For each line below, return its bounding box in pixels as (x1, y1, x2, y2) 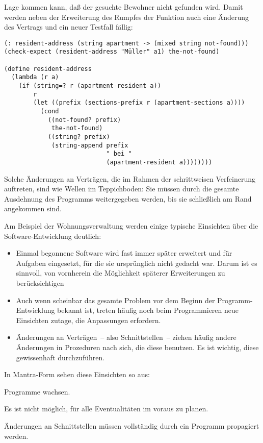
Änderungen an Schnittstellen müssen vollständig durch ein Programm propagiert (4, 420, 259, 431)
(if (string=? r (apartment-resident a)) (18, 82, 161, 90)
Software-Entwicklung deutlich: (4, 230, 101, 241)
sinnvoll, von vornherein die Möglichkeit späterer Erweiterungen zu (16, 267, 225, 278)
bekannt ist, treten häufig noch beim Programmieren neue (57, 305, 239, 315)
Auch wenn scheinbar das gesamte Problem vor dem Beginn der (16, 294, 215, 305)
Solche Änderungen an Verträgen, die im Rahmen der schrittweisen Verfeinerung (4, 173, 255, 184)
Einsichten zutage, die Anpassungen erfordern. (16, 314, 161, 325)
